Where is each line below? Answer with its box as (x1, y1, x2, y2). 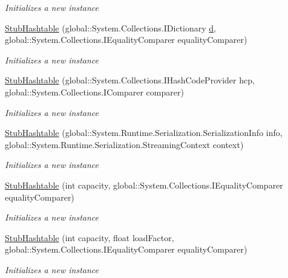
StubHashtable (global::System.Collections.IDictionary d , (5, 21, 216, 34)
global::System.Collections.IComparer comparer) (5, 85, 184, 98)
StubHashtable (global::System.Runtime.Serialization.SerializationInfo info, (5, 126, 283, 139)
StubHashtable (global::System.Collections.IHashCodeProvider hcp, (5, 74, 255, 86)
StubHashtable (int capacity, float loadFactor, (5, 231, 174, 244)
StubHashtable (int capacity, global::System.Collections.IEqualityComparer (5, 178, 283, 191)
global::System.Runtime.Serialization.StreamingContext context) (5, 138, 244, 150)
